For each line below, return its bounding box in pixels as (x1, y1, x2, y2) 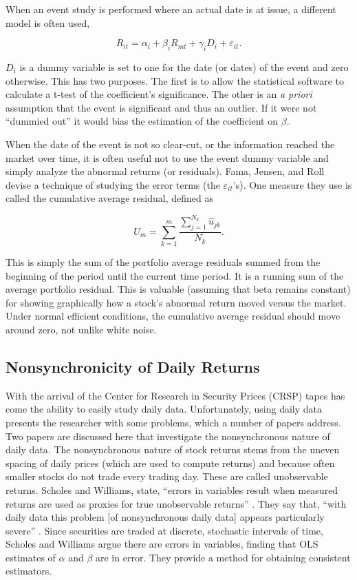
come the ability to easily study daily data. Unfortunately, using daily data (6, 402, 322, 416)
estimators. (6, 563, 52, 578)
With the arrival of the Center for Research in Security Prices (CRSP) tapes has (6, 388, 345, 402)
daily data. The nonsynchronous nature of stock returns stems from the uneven (6, 442, 340, 457)
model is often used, (6, 15, 90, 30)
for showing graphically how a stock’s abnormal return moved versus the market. (6, 295, 347, 309)
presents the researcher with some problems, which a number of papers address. (6, 415, 341, 429)
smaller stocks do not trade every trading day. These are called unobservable (6, 469, 328, 484)
